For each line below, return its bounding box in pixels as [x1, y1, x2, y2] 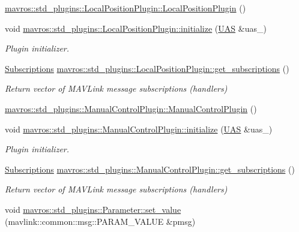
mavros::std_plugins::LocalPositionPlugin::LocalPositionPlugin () [5, 2, 246, 14]
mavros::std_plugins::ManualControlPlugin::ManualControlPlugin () [5, 102, 257, 115]
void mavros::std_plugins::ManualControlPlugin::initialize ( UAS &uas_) [5, 122, 273, 135]
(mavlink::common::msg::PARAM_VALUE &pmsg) [5, 215, 196, 227]
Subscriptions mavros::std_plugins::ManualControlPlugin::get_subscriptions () [5, 162, 295, 175]
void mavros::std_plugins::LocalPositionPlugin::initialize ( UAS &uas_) [5, 22, 267, 34]
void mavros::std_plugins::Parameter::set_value [5, 203, 181, 215]
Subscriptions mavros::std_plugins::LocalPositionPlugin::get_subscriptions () [5, 62, 289, 74]
